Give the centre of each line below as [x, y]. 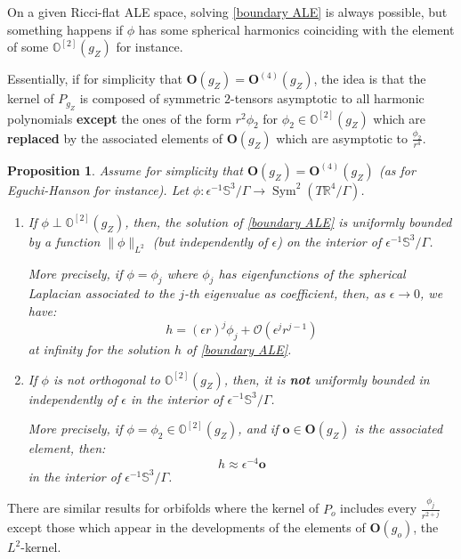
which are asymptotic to [342, 138]
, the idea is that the [370, 79]
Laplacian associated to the [101, 293]
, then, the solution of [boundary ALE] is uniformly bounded [288, 221]
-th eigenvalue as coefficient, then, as [285, 293]
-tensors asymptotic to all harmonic [328, 98]
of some [28, 47]
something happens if [65, 29]
